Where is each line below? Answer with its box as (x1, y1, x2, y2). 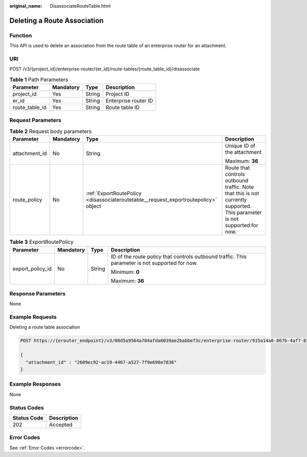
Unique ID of (225, 142, 256, 149)
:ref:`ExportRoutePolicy (85, 190, 142, 197)
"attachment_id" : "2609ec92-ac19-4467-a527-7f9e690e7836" (26, 359, 177, 365)
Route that (225, 164, 250, 171)
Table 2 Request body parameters (9, 128, 92, 135)
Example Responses (9, 381, 61, 388)
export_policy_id (12, 265, 52, 272)
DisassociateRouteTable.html (50, 3, 111, 9)
